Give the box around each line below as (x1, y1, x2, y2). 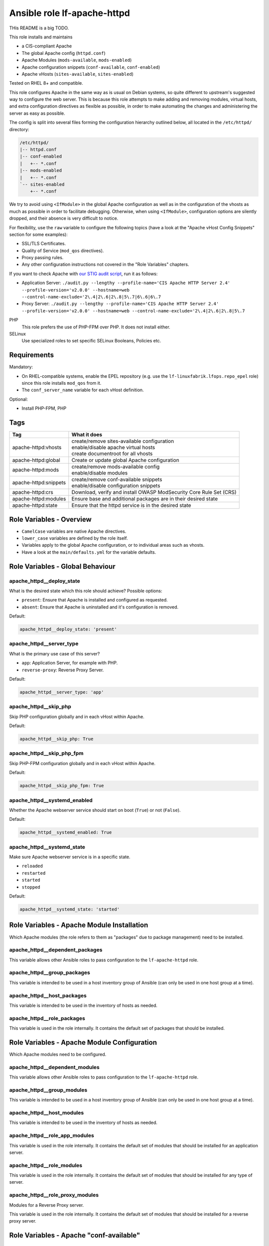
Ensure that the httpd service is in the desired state (71, 502, 191, 509)
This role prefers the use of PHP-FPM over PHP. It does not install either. (21, 324, 170, 330)
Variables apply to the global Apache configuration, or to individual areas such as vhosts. (21, 542, 205, 548)
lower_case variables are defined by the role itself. (21, 535, 128, 541)
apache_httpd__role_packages (9, 1015, 86, 1022)
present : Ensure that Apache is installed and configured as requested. (21, 597, 168, 603)
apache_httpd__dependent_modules (9, 1064, 100, 1071)
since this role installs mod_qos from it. (21, 380, 102, 386)
